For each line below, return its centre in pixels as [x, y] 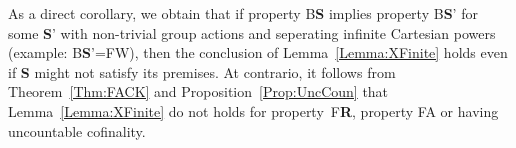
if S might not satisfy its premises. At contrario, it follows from [202, 71]
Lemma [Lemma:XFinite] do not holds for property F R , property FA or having [253, 110]
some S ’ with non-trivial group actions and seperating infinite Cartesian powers [252, 32]
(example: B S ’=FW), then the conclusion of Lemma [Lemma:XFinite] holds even [258, 52]
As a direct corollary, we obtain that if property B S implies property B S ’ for [243, 13]
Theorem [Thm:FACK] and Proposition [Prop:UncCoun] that [198, 91]
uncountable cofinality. [77, 130]
